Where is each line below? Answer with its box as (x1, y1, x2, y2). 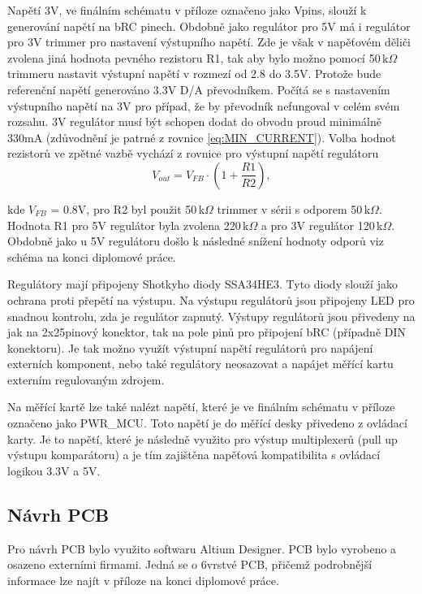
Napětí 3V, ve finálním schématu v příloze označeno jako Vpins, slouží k (7, 2, 367, 18)
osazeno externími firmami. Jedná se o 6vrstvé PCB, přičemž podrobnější (7, 556, 372, 573)
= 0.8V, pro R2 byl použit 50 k (50, 200, 205, 217)
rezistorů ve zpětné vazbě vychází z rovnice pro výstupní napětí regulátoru (7, 145, 379, 162)
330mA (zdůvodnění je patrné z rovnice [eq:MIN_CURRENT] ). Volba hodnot (7, 128, 396, 145)
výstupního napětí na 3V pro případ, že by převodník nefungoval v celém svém (7, 97, 400, 114)
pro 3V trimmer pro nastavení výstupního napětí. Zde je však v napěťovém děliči (7, 33, 411, 50)
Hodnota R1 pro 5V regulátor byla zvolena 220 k (7, 216, 249, 233)
